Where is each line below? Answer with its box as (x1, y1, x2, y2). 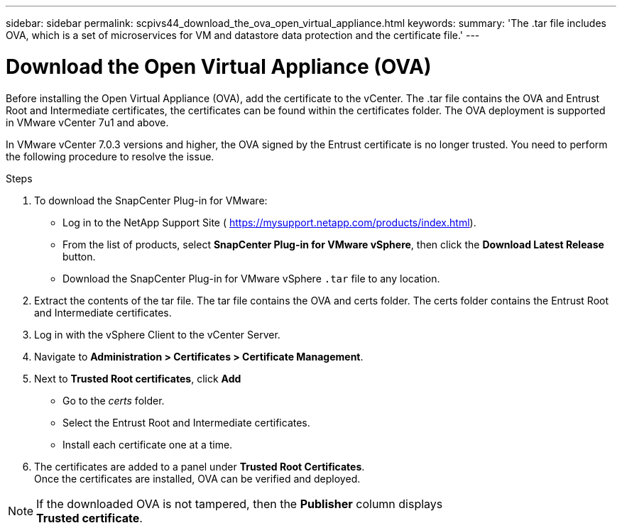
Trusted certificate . (36, 510, 143, 525)
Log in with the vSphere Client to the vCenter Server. (34, 328, 280, 341)
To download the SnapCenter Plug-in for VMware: (34, 194, 268, 207)
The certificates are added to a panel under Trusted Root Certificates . (34, 460, 365, 473)
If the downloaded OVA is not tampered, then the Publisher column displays (36, 496, 443, 511)
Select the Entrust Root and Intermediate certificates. (62, 416, 310, 429)
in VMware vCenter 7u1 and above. (6, 116, 169, 128)
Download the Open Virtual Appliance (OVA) (6, 54, 432, 79)
